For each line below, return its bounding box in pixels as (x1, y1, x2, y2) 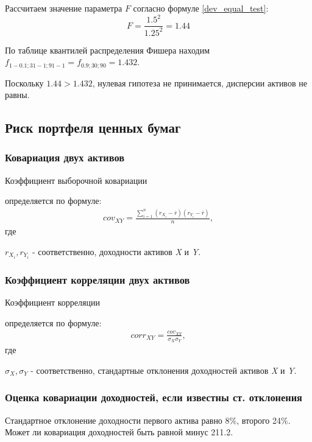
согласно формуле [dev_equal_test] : (133, 2, 269, 14)
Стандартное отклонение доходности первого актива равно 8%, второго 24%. (5, 413, 291, 426)
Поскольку (5, 76, 44, 89)
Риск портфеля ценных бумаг (5, 118, 181, 137)
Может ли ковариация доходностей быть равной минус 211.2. (5, 426, 233, 438)
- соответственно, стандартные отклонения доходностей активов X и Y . (30, 363, 297, 376)
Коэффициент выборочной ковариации (5, 174, 147, 186)
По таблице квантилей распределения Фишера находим (5, 43, 210, 56)
